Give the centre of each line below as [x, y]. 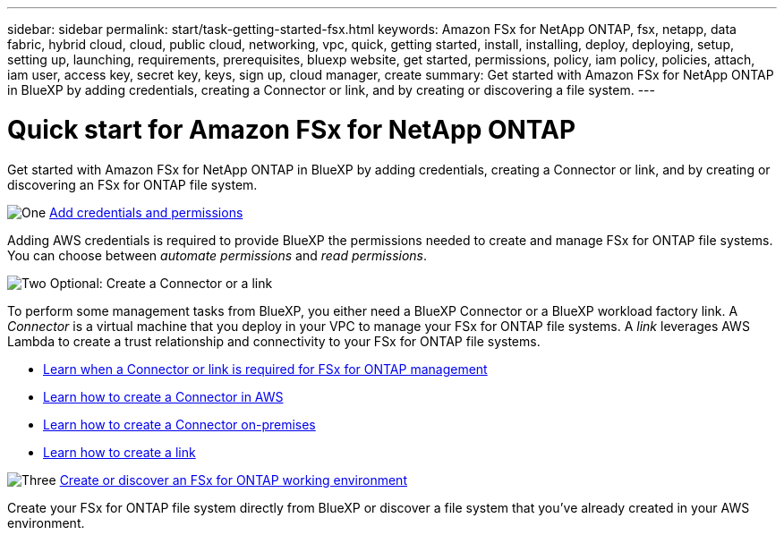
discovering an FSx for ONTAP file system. [132, 184]
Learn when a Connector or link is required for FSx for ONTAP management [265, 369]
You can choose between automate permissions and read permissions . [217, 255]
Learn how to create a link [119, 452]
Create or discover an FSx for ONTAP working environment [233, 480]
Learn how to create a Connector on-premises [179, 424]
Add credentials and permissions [146, 212]
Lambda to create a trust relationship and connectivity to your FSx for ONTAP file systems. [274, 341]
